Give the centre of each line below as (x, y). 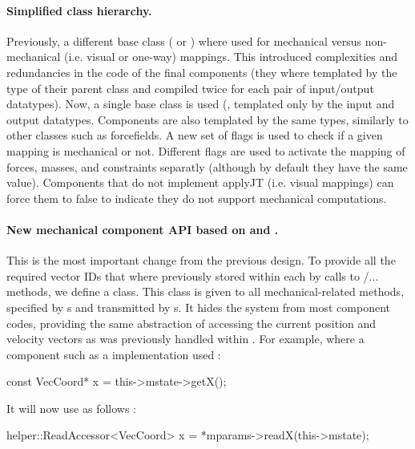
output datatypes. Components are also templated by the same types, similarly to (207, 119)
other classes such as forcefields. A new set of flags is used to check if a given (195, 135)
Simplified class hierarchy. (79, 10)
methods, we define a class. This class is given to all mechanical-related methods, (205, 291)
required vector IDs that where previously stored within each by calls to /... (193, 275)
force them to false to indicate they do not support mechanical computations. (197, 198)
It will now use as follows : (71, 408)
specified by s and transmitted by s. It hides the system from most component (198, 307)
